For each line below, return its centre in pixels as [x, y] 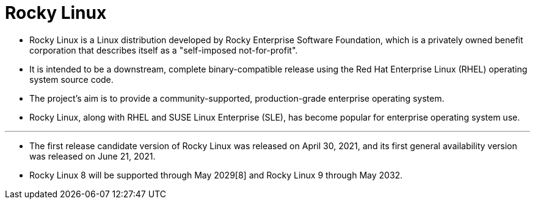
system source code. [71, 79]
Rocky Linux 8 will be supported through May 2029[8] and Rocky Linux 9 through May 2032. [216, 175]
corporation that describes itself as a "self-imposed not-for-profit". [164, 50]
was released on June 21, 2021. [93, 156]
